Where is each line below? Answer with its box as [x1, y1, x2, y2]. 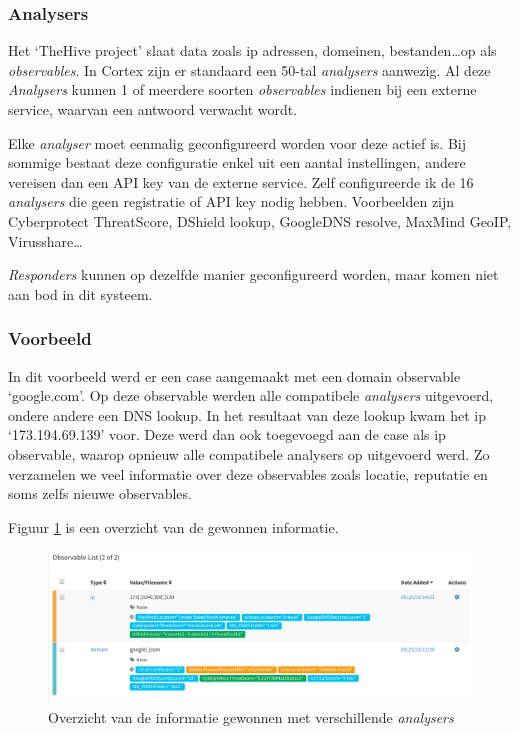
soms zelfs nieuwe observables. [8, 483, 192, 504]
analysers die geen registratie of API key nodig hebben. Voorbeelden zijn [8, 191, 455, 212]
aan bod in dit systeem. [8, 283, 153, 304]
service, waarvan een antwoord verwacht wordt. [8, 99, 298, 119]
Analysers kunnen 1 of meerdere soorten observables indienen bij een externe [8, 79, 477, 100]
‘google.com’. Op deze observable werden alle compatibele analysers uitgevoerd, [8, 385, 494, 406]
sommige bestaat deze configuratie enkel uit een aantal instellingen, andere [8, 152, 466, 173]
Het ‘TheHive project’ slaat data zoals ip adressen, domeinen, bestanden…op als [8, 40, 497, 61]
